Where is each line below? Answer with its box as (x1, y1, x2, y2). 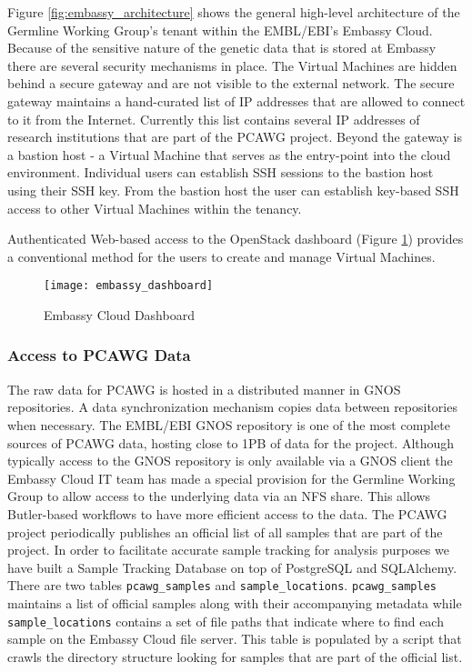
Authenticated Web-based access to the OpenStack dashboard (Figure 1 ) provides (7, 229, 464, 248)
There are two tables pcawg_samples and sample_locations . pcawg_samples (7, 576, 437, 595)
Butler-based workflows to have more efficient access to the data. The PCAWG (7, 504, 447, 523)
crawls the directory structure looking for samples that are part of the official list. (7, 647, 463, 666)
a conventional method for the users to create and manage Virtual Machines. (7, 246, 436, 266)
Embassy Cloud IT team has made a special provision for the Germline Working (7, 468, 456, 487)
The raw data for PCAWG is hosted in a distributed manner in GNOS (7, 379, 401, 398)
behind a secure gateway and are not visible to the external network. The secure (7, 74, 455, 93)
